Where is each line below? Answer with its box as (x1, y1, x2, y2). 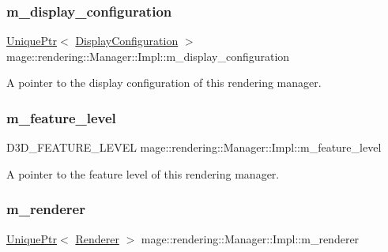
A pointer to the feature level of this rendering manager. (6, 165, 280, 182)
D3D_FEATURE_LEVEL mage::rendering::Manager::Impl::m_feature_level (6, 139, 382, 156)
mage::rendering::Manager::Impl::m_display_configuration (6, 47, 290, 64)
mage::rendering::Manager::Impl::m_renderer (141, 230, 360, 246)
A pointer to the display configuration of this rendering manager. (6, 74, 322, 91)
